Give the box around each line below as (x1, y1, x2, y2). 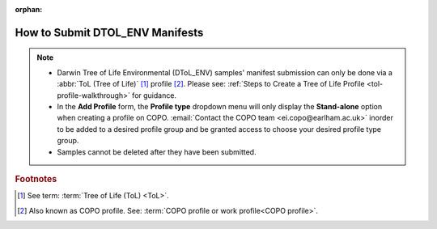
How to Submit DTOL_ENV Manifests (15, 25, 204, 40)
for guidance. (132, 90, 177, 100)
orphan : (15, 5, 43, 14)
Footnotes (15, 173, 57, 184)
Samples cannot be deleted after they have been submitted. (57, 146, 257, 157)
